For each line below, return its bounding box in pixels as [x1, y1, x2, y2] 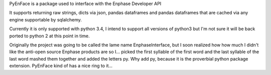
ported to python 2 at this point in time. [9, 33, 90, 39]
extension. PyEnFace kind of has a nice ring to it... [9, 63, 113, 69]
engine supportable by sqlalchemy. [9, 16, 82, 22]
